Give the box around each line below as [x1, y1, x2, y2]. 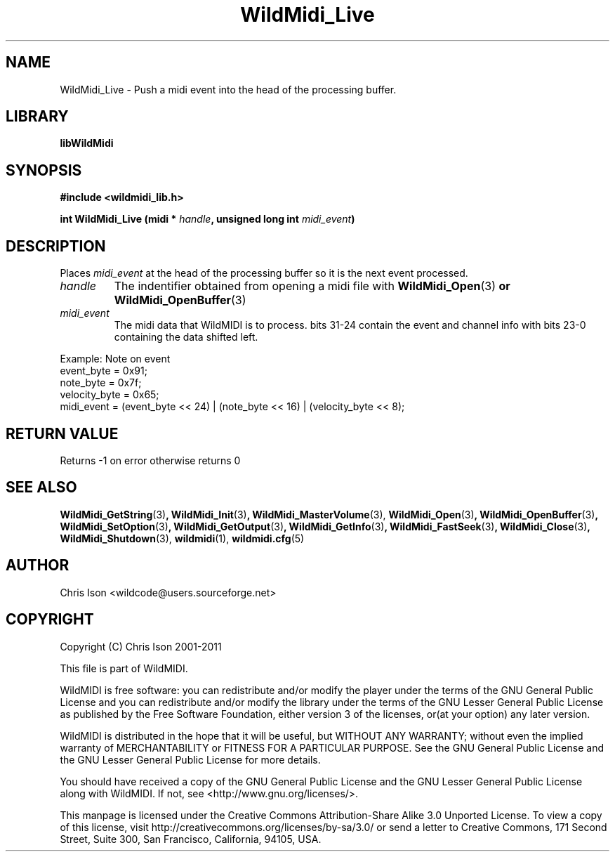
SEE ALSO [6, 478, 77, 497]
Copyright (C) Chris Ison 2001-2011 [60, 640, 222, 653]
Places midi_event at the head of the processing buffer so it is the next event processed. [60, 267, 468, 280]
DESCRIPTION [6, 237, 106, 255]
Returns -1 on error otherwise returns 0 [60, 454, 241, 466]
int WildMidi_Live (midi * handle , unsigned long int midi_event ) [60, 213, 355, 225]
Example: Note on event [60, 353, 171, 365]
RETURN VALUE [6, 424, 119, 443]
